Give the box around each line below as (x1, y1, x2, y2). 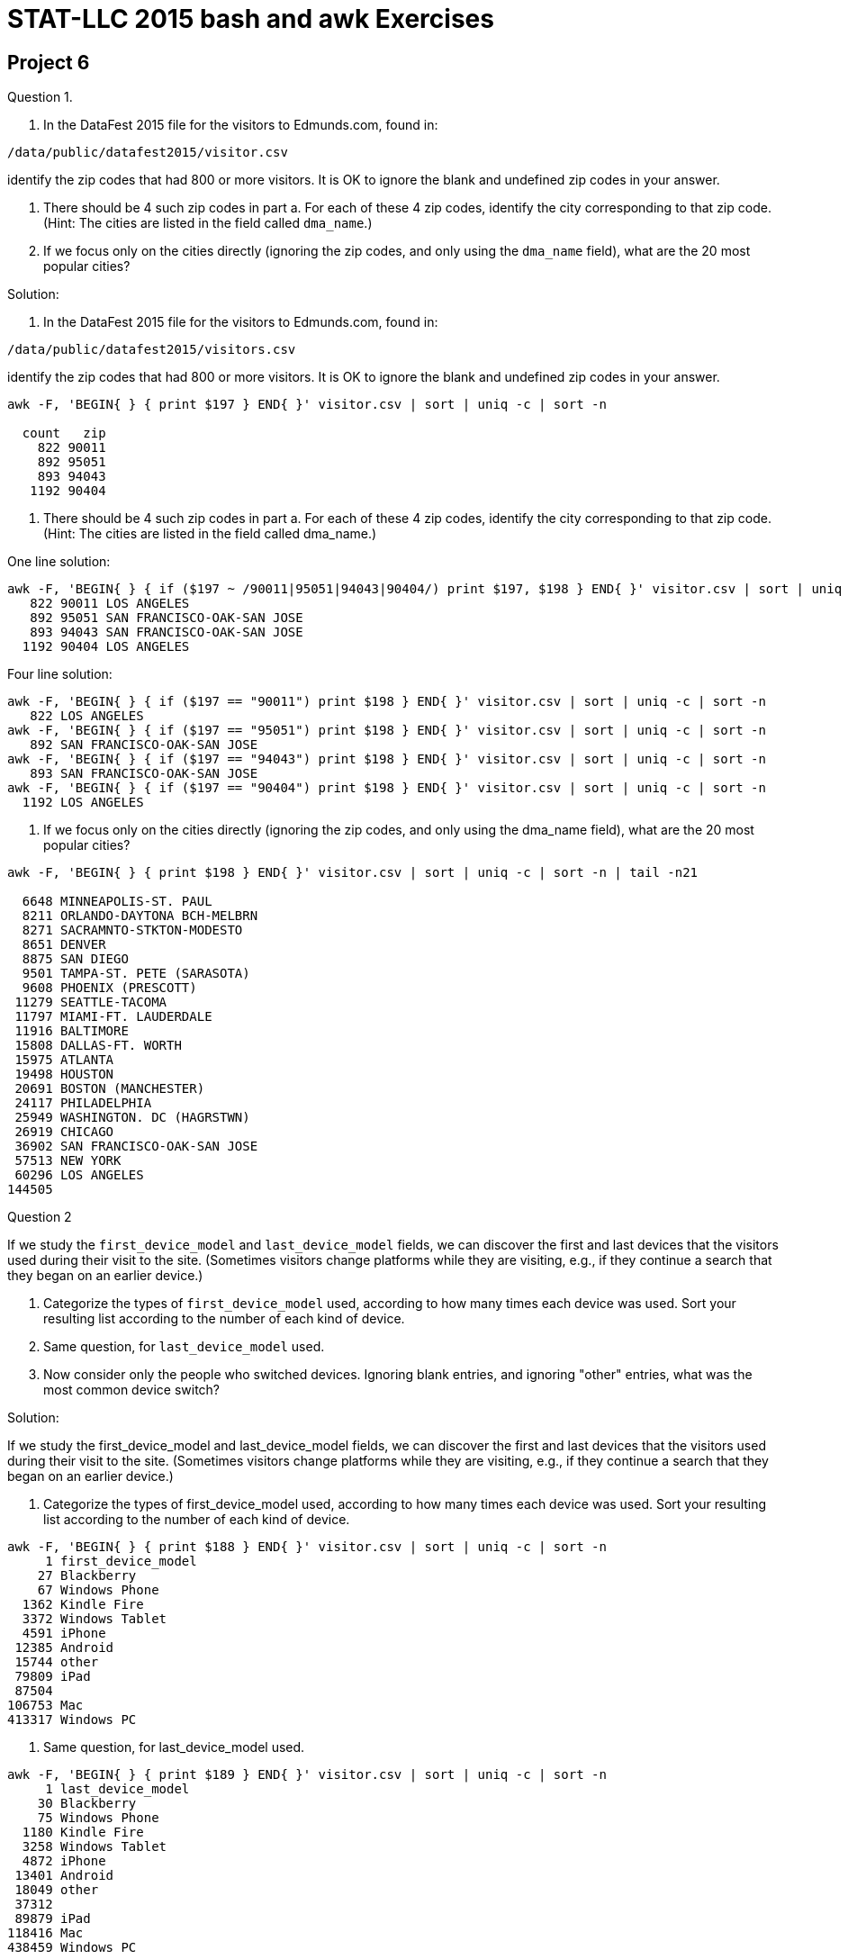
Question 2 (7, 1209, 72, 1225)
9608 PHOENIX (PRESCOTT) (22, 980, 197, 996)
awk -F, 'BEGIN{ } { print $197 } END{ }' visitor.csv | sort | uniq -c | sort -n (7, 397, 607, 412)
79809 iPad (14, 1669, 91, 1684)
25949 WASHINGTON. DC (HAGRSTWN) (14, 1110, 250, 1125)
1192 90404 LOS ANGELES (22, 639, 190, 655)
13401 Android (14, 1868, 114, 1883)
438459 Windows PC (7, 1940, 137, 1955)
